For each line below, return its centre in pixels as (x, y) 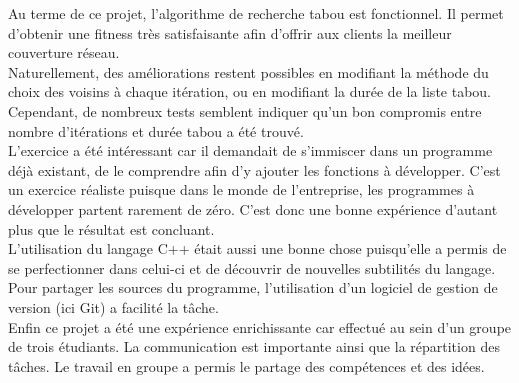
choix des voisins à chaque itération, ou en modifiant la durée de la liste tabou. (249, 91)
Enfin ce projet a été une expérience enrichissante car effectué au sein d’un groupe (260, 326)
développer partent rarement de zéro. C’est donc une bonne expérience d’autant (253, 208)
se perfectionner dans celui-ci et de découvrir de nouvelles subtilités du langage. (252, 267)
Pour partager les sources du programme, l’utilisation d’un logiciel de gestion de (253, 287)
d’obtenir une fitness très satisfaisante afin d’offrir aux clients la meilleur (230, 32)
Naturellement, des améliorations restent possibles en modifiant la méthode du (248, 71)
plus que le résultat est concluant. (111, 228)
